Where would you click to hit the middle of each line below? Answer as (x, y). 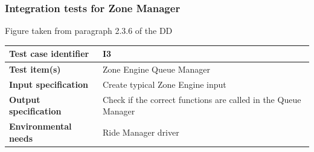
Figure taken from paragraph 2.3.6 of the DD (89, 31)
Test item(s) (35, 69)
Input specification (49, 84)
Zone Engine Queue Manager (156, 69)
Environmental (40, 126)
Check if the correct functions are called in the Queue (202, 99)
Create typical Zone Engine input (164, 84)
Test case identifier (49, 54)
